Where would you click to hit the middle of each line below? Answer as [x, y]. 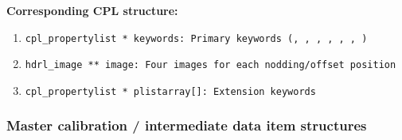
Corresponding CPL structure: [92, 10]
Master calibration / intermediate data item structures [187, 125]
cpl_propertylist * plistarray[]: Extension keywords [170, 91]
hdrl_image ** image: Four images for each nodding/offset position [211, 65]
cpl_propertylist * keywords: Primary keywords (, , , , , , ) [196, 38]
